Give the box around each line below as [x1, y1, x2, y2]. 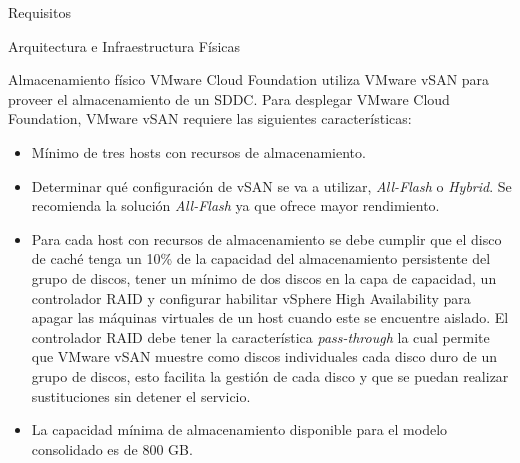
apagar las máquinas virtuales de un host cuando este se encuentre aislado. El [31, 307, 509, 328]
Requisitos [8, 2, 71, 22]
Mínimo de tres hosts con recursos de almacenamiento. [31, 141, 366, 162]
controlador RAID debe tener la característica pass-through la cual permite [31, 326, 490, 347]
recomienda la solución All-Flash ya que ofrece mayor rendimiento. [31, 195, 440, 216]
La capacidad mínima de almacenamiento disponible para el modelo [31, 419, 448, 440]
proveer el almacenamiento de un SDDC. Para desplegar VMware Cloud [8, 88, 450, 109]
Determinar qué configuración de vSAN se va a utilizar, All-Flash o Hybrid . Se [31, 175, 512, 196]
